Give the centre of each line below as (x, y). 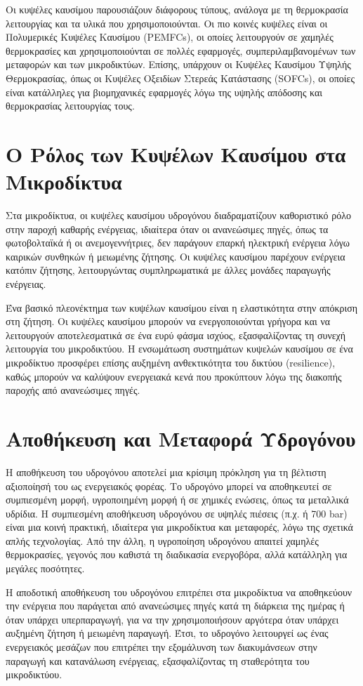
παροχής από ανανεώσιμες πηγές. (73, 390)
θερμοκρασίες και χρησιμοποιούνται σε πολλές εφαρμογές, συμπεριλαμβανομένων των (181, 50)
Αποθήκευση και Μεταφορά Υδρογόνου (181, 438)
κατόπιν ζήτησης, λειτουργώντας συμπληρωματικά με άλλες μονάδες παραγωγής (168, 270)
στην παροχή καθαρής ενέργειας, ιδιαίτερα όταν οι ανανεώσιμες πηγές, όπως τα (167, 229)
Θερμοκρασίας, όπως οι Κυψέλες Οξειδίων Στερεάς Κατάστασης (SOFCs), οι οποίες (180, 78)
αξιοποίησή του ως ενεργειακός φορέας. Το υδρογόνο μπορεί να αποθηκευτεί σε (169, 486)
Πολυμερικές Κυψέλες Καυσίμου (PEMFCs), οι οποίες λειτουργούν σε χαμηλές (170, 37)
